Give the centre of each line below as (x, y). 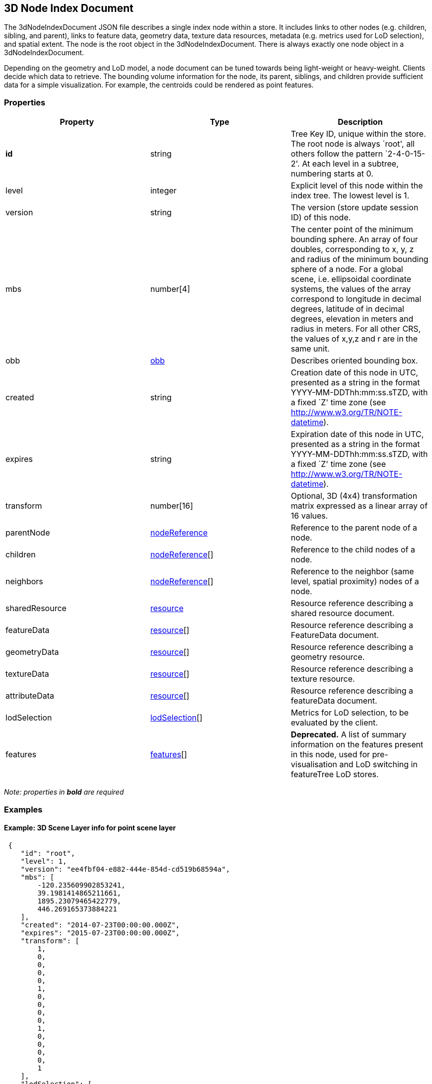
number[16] (172, 506)
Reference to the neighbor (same (352, 572)
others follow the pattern (337, 154)
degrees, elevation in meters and (352, 319)
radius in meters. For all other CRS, (356, 329)
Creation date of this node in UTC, (355, 373)
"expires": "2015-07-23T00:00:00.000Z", (100, 933)
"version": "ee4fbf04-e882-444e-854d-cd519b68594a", (125, 869)
